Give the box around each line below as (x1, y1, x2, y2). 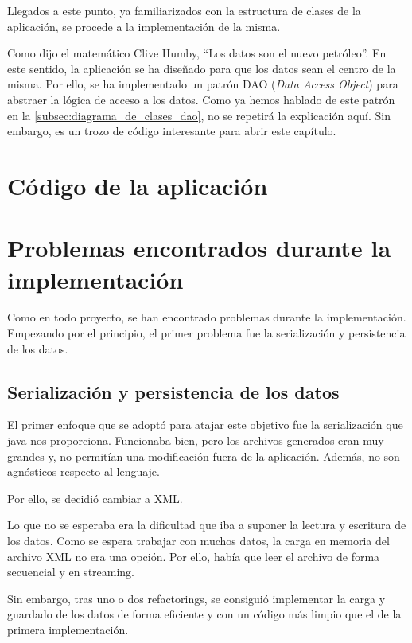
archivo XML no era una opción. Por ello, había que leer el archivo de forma (7, 548, 380, 564)
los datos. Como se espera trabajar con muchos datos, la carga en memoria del (7, 532, 390, 548)
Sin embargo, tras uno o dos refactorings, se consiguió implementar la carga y (7, 590, 386, 606)
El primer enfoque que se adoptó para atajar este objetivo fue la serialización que (7, 416, 403, 433)
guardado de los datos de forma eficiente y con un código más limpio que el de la (7, 606, 402, 622)
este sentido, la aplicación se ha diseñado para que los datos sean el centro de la (7, 60, 396, 76)
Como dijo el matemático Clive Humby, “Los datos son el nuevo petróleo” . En (7, 45, 387, 61)
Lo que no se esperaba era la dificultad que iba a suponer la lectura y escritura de (7, 516, 406, 533)
